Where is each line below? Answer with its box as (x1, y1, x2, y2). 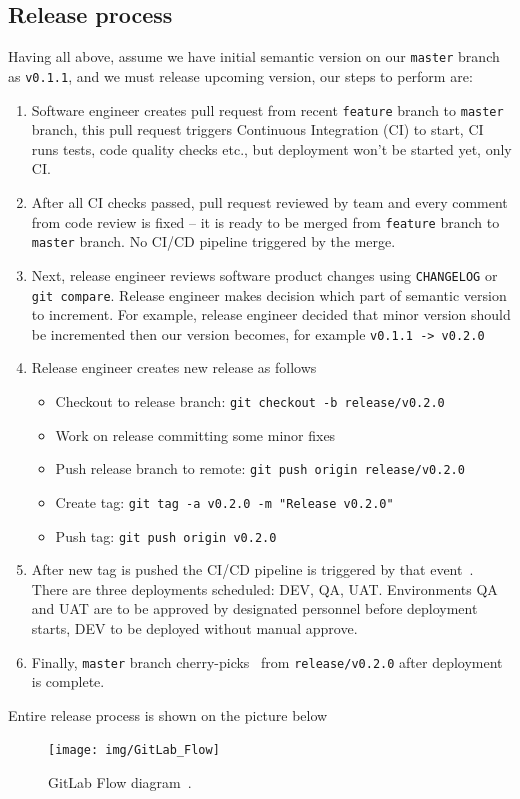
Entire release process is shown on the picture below (8, 704, 328, 725)
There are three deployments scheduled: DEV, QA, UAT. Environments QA (31, 578, 498, 599)
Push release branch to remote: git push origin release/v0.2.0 (55, 458, 465, 479)
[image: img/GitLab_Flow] (48, 743, 220, 758)
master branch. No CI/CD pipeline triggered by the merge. (31, 231, 396, 252)
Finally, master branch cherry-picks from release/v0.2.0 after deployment (31, 651, 503, 672)
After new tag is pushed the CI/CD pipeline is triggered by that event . (31, 559, 474, 580)
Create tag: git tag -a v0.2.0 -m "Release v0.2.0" (55, 491, 394, 512)
